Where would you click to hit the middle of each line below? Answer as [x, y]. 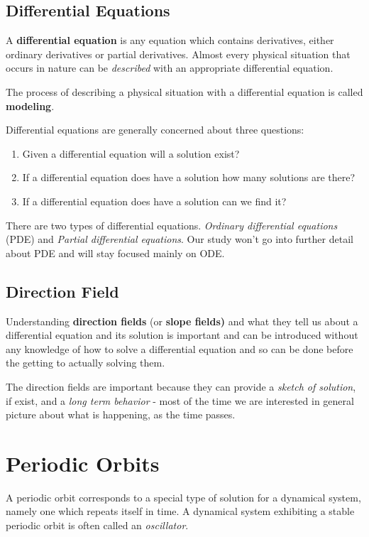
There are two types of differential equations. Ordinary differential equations [172, 225]
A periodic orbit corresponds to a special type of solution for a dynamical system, [183, 497]
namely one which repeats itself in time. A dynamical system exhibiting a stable [180, 511]
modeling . [30, 105]
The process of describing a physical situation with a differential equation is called [184, 91]
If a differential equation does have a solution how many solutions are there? [189, 177]
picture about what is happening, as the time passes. [121, 414]
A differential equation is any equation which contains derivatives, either [170, 40]
